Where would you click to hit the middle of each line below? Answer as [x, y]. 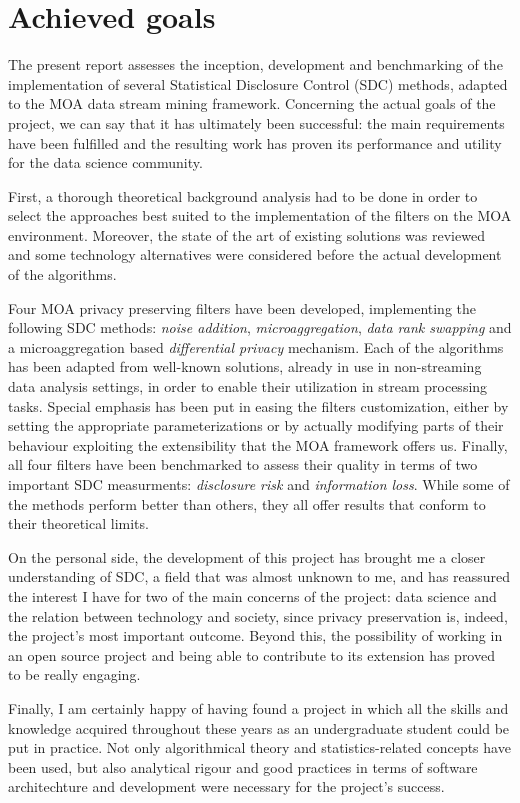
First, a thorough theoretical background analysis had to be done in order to [243, 195]
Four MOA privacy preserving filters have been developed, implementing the [242, 307]
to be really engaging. [74, 674]
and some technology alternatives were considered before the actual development [255, 254]
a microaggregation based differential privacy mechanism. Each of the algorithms [256, 346]
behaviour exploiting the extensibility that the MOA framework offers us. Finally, [258, 444]
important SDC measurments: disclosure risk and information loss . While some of [259, 484]
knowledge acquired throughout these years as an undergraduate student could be [259, 727]
